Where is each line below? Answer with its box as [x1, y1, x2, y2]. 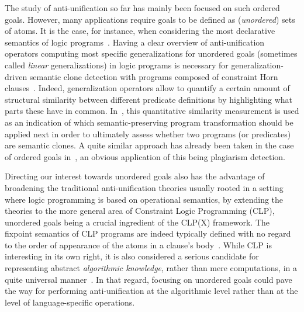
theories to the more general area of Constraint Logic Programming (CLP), [5, 204, 275, 217]
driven [5, 70, 27, 82]
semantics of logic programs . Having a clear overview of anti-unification [5, 36, 265, 48]
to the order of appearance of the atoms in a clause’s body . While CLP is [5, 238, 272, 251]
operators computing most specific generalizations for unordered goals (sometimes [5, 47, 298, 60]
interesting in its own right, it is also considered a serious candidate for [5, 250, 259, 262]
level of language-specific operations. [5, 296, 135, 308]
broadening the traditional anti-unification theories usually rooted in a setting [5, 181, 284, 193]
